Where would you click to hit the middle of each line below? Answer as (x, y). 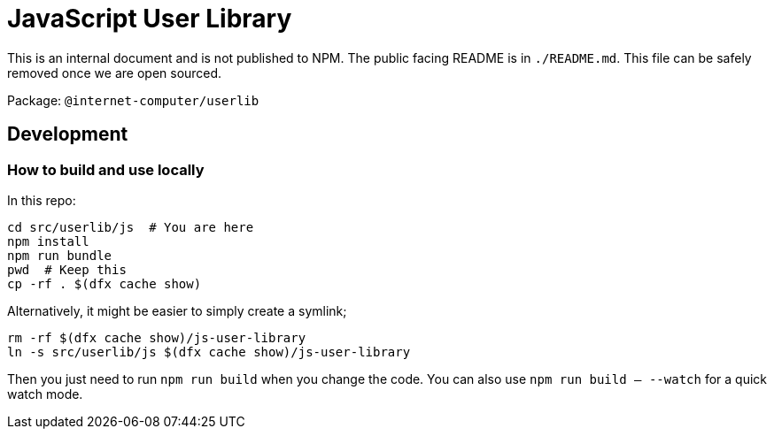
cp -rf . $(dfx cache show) (104, 283)
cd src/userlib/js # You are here (131, 227)
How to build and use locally (106, 169)
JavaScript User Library (150, 19)
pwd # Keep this (67, 269)
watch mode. (45, 394)
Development (68, 134)
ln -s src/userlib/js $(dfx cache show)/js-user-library (209, 352)
